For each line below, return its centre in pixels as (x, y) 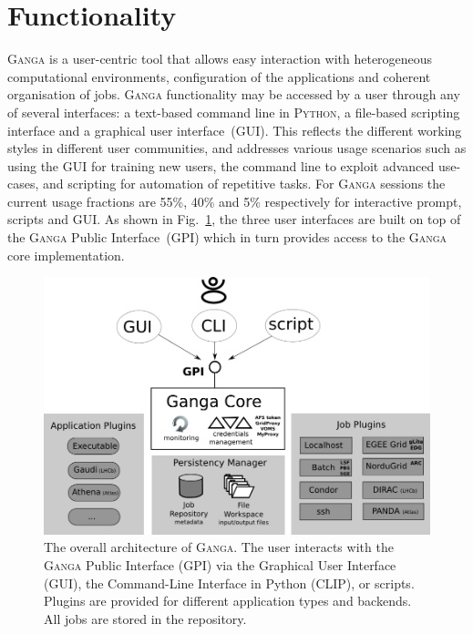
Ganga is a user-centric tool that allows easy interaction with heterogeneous (220, 59)
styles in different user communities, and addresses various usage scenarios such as (237, 148)
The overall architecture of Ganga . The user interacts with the (219, 547)
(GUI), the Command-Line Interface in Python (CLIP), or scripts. (229, 583)
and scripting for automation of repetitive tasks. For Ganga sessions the (244, 184)
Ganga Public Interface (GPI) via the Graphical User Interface (220, 564)
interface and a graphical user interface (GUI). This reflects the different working (235, 130)
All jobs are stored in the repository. (145, 618)
